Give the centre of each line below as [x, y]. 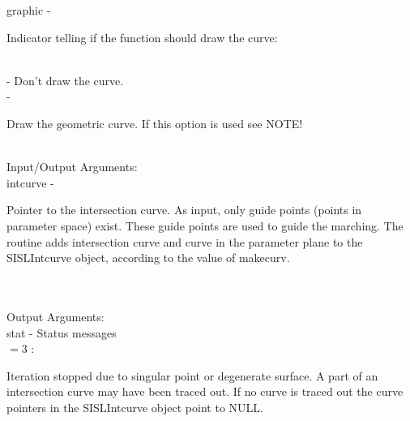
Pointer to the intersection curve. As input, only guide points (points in [184, 210]
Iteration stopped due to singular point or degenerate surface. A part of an [192, 375]
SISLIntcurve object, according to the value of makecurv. [148, 258]
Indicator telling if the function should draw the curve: [142, 37]
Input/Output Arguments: [72, 167]
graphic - [29, 10]
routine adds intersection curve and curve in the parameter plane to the [185, 241]
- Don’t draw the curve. [65, 80]
